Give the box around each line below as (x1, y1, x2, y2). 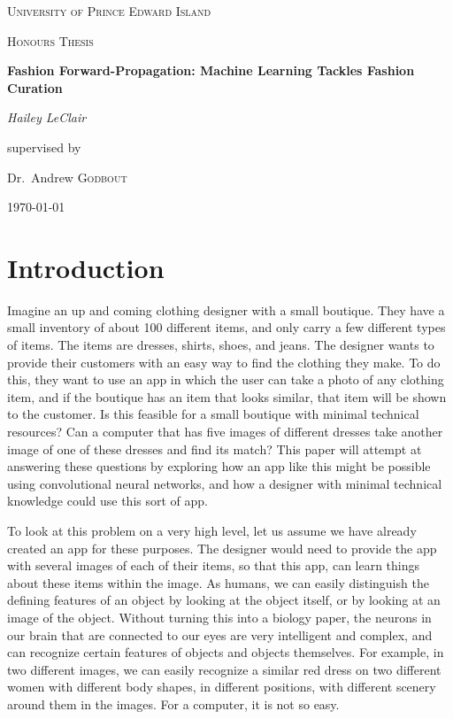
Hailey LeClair (7, 108, 87, 127)
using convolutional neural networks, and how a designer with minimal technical (7, 474, 442, 492)
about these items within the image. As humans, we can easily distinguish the (7, 573, 429, 591)
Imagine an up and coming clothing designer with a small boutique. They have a (7, 300, 445, 319)
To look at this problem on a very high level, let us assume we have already (7, 522, 417, 539)
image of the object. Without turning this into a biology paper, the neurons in (7, 607, 432, 626)
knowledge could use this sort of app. (7, 491, 208, 510)
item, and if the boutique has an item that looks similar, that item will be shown (7, 387, 447, 406)
